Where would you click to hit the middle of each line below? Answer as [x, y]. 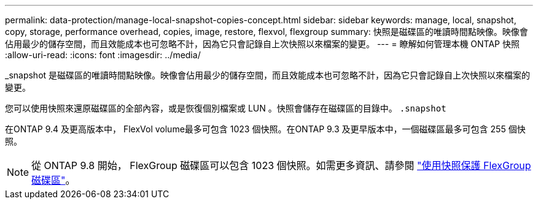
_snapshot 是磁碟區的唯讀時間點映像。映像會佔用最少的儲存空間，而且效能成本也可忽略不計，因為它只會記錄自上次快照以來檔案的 [268, 75]
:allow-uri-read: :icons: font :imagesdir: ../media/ [103, 55]
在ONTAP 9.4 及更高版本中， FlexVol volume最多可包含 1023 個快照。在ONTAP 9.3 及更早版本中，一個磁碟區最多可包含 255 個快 [265, 129]
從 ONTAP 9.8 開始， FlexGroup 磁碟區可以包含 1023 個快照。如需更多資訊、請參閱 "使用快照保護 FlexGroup [281, 165]
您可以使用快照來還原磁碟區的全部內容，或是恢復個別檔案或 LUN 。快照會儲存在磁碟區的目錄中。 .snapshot [226, 108]
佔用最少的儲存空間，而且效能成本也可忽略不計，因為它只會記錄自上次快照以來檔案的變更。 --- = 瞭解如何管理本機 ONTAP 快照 [262, 44]
